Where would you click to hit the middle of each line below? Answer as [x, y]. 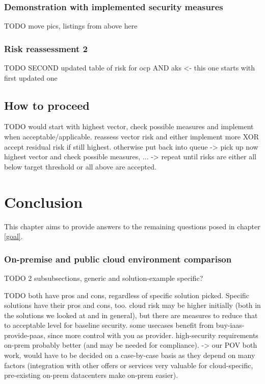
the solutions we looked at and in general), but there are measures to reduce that [131, 315]
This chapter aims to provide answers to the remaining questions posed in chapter [132, 226]
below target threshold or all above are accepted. [80, 166]
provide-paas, [25, 335]
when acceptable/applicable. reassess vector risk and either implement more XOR [132, 137]
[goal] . [14, 236]
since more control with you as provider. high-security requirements [153, 335]
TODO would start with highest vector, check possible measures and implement [129, 126]
